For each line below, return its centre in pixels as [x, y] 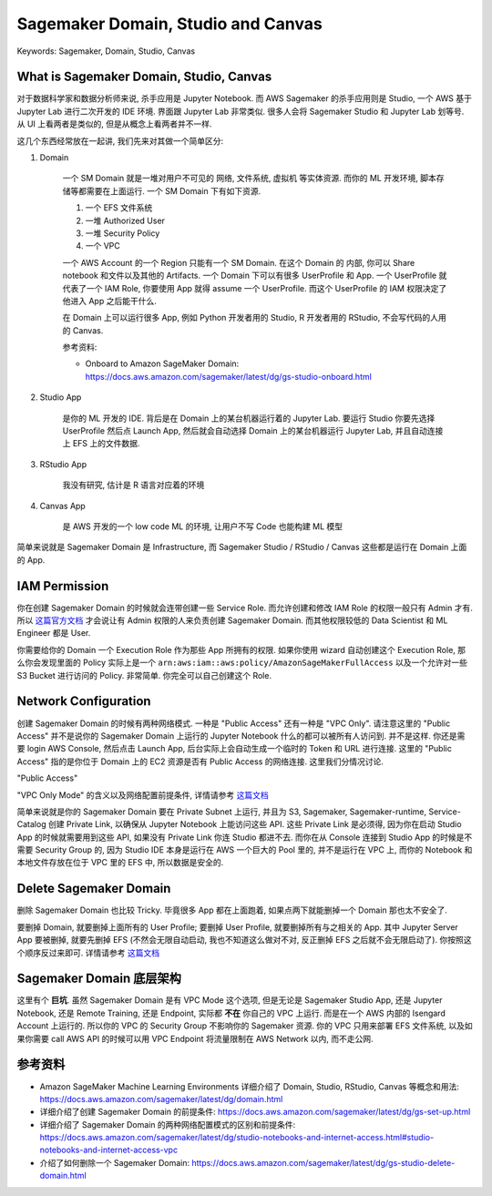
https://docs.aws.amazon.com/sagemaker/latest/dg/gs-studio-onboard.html [229, 376]
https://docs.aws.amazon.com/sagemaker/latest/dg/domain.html [161, 1099]
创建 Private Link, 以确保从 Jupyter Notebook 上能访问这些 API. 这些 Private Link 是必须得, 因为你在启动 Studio [255, 824]
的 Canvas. [83, 330]
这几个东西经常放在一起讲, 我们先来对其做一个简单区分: [120, 140]
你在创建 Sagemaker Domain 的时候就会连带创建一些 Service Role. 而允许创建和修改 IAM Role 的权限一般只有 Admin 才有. [245, 608]
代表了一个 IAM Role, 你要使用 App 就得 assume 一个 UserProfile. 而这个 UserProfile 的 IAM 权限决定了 [255, 288]
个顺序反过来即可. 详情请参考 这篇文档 [88, 953]
